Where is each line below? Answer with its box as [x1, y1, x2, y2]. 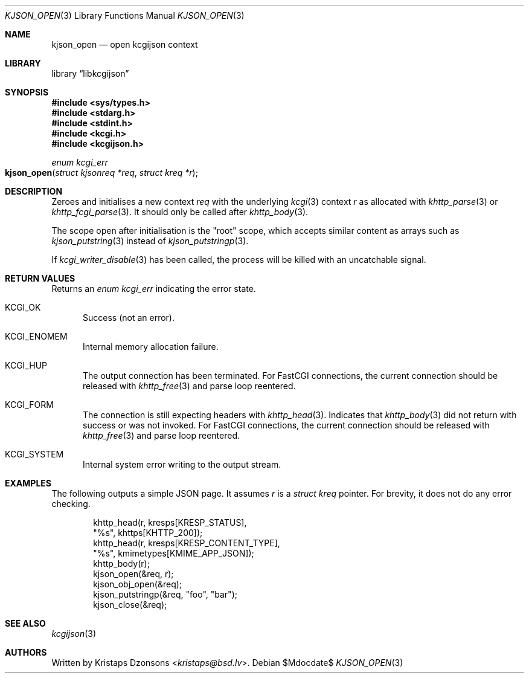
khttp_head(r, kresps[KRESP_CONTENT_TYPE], [93, 538, 280, 548]
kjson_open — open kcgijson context [51, 39, 198, 50]
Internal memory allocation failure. [83, 341, 219, 352]
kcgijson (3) [51, 628, 97, 639]
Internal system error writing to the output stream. [83, 459, 281, 470]
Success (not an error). [83, 312, 175, 323]
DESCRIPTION [5, 186, 63, 196]
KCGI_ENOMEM [5, 331, 68, 341]
